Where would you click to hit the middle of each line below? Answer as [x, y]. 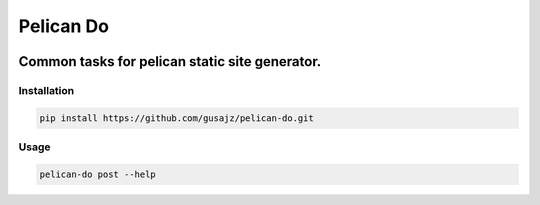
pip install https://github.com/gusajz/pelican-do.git [176, 118]
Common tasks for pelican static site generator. [170, 61]
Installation [46, 90]
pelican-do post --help [98, 174]
